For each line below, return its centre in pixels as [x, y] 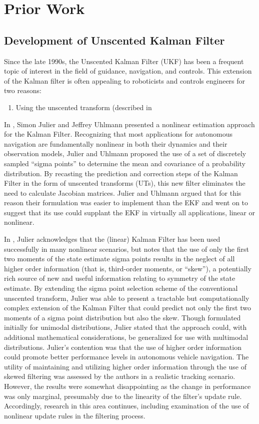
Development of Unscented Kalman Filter [114, 40]
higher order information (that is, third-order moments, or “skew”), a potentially [128, 268]
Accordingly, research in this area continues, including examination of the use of [126, 406]
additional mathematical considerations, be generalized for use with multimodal [126, 337]
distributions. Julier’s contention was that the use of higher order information [123, 347]
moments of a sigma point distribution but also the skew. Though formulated [122, 317]
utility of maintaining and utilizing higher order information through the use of [125, 366]
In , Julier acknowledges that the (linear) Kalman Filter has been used [112, 239]
